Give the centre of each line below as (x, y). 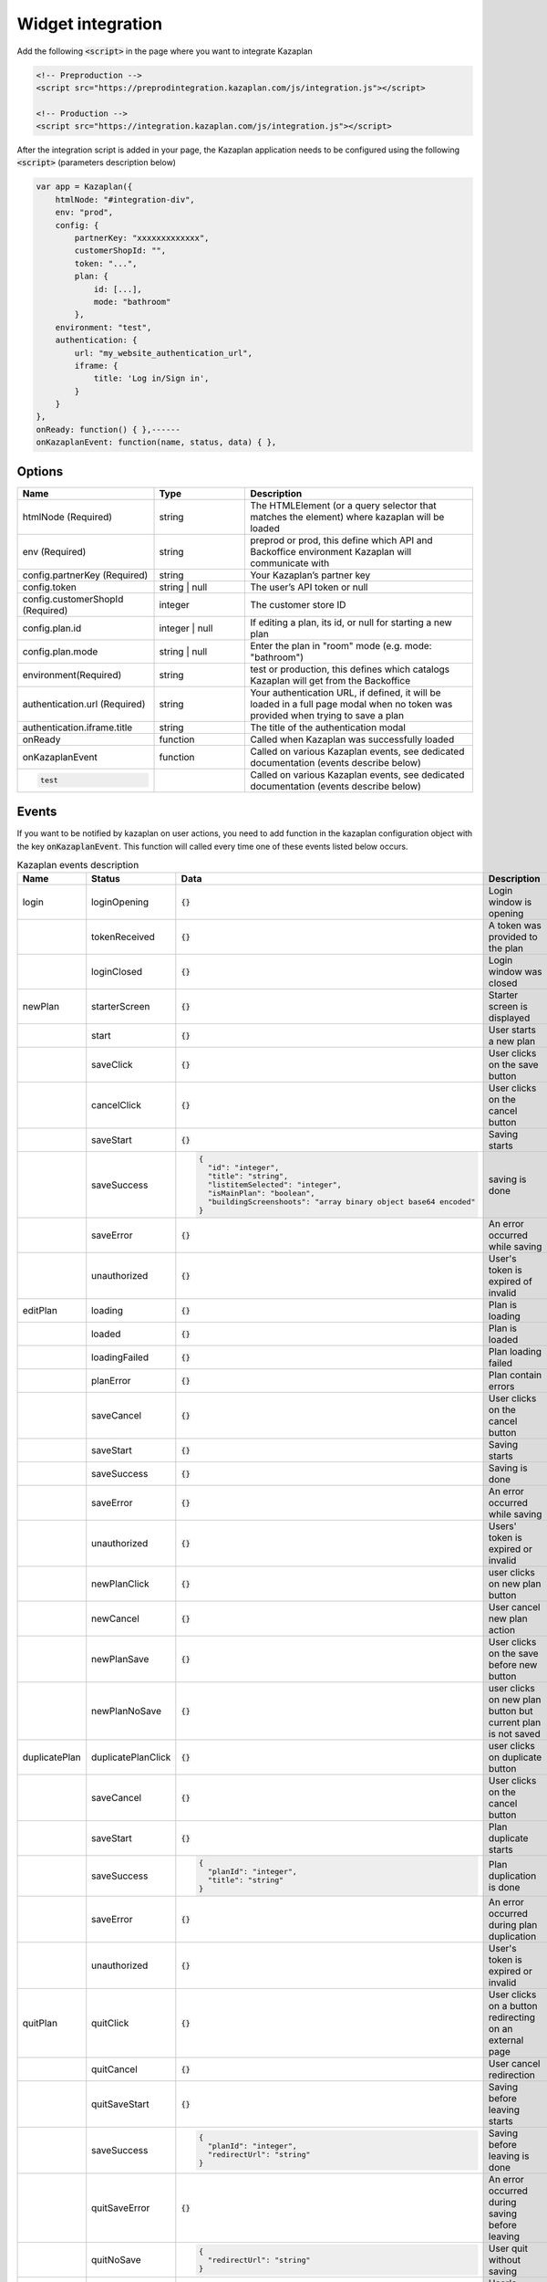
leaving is (509, 2156)
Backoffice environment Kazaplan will (331, 551)
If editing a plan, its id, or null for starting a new (351, 623)
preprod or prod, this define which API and (341, 540)
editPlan (40, 1311)
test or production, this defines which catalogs (350, 669)
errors (501, 1387)
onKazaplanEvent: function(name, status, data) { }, (156, 442)
